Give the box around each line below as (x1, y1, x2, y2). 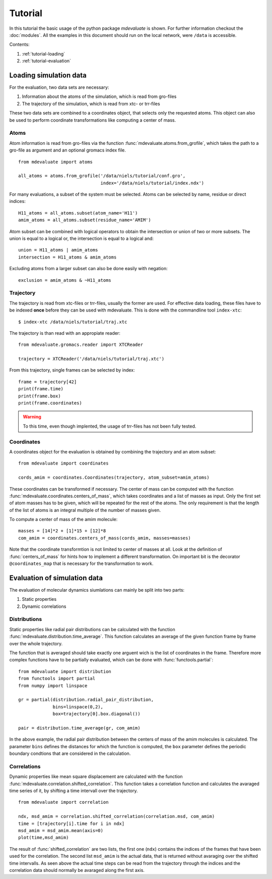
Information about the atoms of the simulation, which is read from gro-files (22, 93, 177, 99)
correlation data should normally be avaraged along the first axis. (9, 867, 145, 873)
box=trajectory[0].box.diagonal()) (52, 711, 141, 717)
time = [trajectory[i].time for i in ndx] (18, 820, 125, 826)
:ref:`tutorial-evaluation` (22, 58, 72, 64)
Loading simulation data (9, 71, 87, 79)
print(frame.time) (18, 386, 64, 392)
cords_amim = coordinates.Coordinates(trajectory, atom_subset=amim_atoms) (18, 475, 210, 481)
